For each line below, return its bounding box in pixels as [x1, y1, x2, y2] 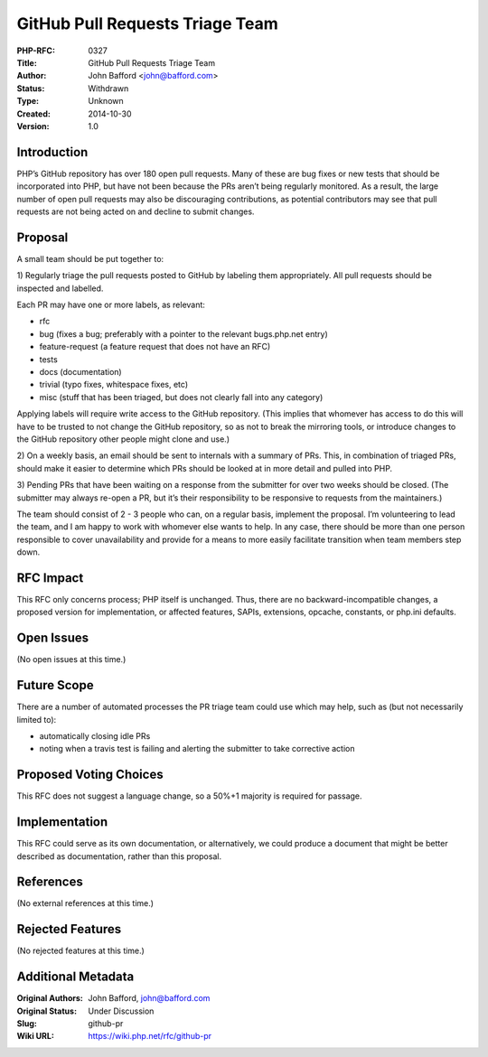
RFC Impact [16, 570, 84, 585]
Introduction [16, 145, 89, 160]
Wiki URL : [16, 1031, 54, 1042]
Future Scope [16, 678, 94, 693]
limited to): [16, 714, 57, 725]
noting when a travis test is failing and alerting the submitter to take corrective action [39, 744, 356, 754]
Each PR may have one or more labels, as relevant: [16, 299, 205, 311]
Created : [16, 108, 52, 119]
